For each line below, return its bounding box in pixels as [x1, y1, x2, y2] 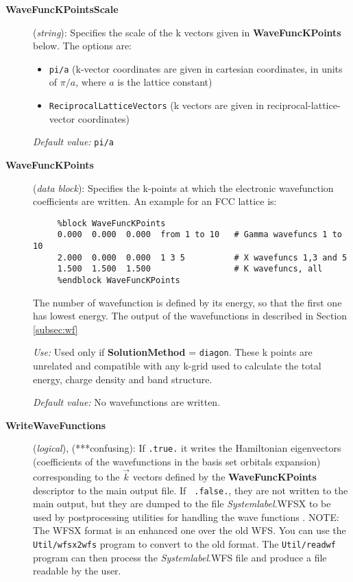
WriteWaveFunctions [5, 417, 106, 432]
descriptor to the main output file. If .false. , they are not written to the [33, 483, 348, 497]
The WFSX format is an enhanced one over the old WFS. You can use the [33, 523, 346, 537]
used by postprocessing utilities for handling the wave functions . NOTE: [33, 509, 339, 524]
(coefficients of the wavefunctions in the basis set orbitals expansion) [33, 454, 321, 469]
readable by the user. [33, 563, 121, 578]
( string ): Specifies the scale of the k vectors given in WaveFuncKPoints [33, 25, 341, 39]
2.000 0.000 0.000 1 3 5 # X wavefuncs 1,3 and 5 [57, 252, 348, 263]
